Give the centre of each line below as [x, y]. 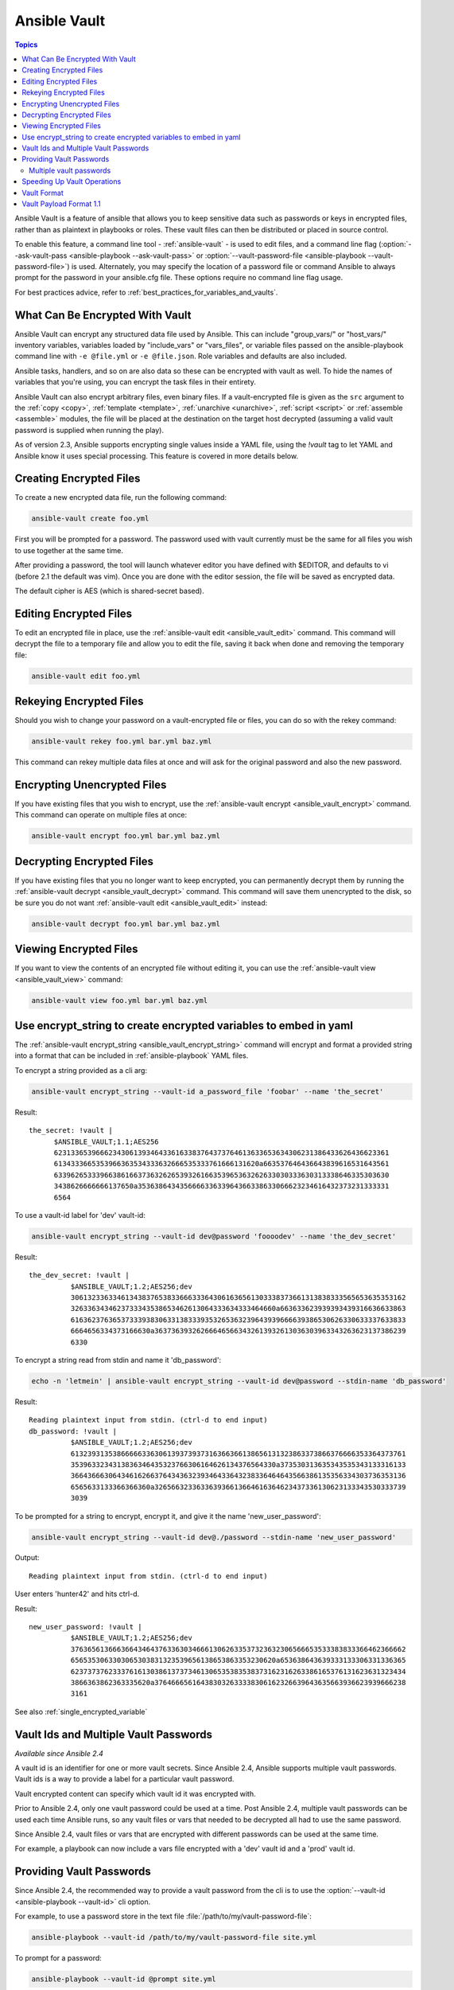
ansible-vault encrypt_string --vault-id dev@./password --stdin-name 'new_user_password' [214, 1537]
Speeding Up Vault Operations [72, 181]
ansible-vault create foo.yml [90, 519]
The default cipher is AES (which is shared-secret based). [109, 591]
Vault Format [43, 193]
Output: [27, 1558]
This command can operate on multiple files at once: [101, 815]
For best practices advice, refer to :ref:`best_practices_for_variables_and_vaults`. [146, 292]
